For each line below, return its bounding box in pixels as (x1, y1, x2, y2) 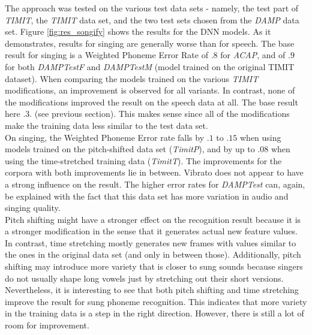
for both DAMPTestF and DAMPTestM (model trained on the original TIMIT (5, 60, 295, 73)
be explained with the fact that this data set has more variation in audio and (5, 189, 289, 202)
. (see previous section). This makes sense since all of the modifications (29, 107, 290, 120)
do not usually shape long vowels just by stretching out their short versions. (5, 271, 284, 284)
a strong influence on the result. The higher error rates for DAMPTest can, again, (5, 177, 305, 190)
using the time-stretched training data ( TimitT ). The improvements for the (5, 154, 282, 167)
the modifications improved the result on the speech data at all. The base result (5, 95, 298, 108)
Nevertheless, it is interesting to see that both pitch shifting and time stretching (5, 283, 299, 296)
